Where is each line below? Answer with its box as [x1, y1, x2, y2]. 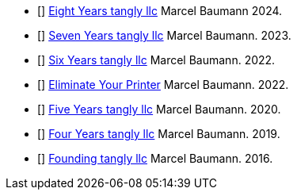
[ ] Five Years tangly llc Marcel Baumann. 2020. [37, 102, 281, 116]
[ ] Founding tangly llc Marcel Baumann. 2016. [37, 152, 273, 165]
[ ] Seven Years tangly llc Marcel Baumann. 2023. [37, 29, 291, 42]
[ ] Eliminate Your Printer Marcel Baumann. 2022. [37, 78, 289, 91]
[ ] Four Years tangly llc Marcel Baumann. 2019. [37, 127, 280, 140]
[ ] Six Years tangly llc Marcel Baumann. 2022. [37, 53, 276, 67]
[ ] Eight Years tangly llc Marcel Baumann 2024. [37, 4, 283, 17]
